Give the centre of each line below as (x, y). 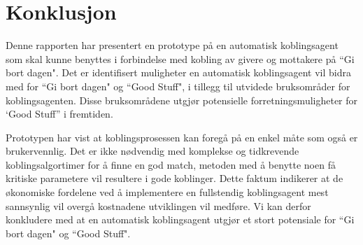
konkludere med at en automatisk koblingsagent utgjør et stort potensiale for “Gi (180, 219)
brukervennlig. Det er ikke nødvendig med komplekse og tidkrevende (152, 151)
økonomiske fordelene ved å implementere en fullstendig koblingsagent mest (167, 192)
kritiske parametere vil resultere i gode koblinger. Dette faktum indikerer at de (175, 178)
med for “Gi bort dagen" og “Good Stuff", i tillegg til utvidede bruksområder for (178, 86)
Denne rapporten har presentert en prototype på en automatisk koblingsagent (172, 45)
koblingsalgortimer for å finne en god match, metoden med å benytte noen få (171, 164)
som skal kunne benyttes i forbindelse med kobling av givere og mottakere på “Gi (180, 58)
